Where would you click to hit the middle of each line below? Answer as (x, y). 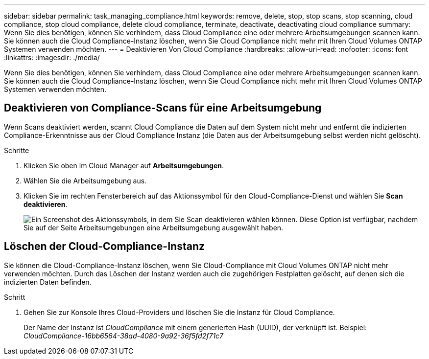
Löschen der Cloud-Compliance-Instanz (104, 247)
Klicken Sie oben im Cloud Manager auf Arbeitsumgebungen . (124, 165)
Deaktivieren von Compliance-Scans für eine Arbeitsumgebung (163, 108)
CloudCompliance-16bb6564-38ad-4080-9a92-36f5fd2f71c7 (124, 336)
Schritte (17, 150)
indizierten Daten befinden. (48, 282)
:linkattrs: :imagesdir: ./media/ (52, 57)
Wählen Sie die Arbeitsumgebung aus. (85, 180)
